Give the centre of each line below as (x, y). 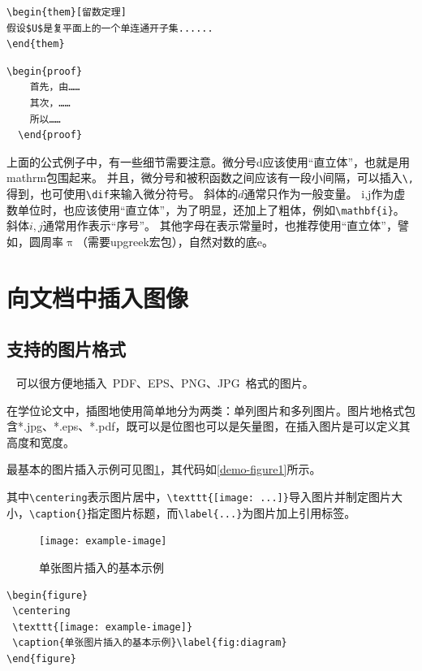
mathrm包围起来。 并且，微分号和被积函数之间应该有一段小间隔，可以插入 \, (211, 177)
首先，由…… (55, 87)
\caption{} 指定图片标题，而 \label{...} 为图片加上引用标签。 (193, 512)
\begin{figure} (47, 595)
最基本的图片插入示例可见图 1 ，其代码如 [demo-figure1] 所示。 (164, 469)
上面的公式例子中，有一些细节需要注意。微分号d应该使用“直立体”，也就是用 (208, 161)
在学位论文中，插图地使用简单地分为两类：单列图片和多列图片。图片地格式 (205, 410)
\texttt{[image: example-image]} (103, 627)
